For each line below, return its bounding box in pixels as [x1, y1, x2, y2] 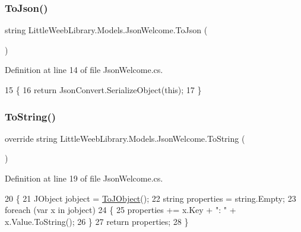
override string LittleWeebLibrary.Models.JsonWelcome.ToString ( [5, 132, 245, 144]
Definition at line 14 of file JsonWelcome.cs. [5, 63, 163, 76]
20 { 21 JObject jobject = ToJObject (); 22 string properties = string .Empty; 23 [5, 192, 296, 204]
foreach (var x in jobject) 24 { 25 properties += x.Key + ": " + [5, 204, 236, 216]
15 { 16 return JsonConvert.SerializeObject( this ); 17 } [5, 84, 202, 96]
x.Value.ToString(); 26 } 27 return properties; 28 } [5, 215, 189, 227]
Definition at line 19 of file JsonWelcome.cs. [5, 172, 163, 184]
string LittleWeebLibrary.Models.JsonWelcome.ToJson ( [5, 24, 208, 36]
